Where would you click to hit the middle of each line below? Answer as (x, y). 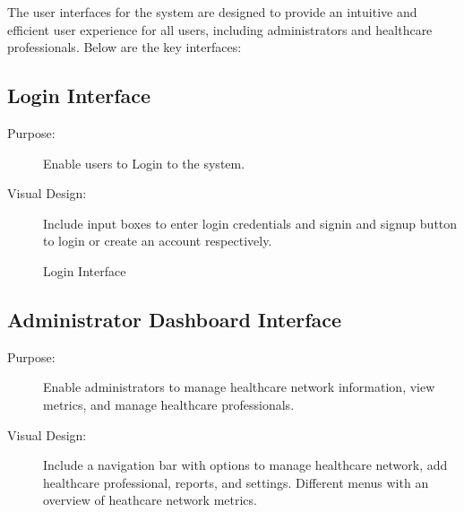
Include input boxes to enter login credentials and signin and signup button (250, 223)
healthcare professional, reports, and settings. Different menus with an (236, 482)
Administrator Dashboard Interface (175, 319)
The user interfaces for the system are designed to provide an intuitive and (212, 12)
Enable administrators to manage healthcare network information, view (239, 387)
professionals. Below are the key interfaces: (125, 47)
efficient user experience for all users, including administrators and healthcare (220, 29)
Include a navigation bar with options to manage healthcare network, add (245, 465)
